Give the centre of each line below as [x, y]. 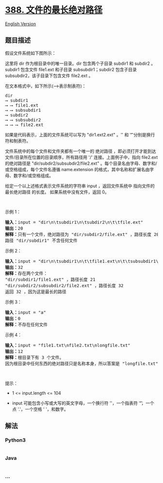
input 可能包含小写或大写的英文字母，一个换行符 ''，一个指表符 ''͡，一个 [83, 403]
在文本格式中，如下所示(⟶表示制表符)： [46, 86]
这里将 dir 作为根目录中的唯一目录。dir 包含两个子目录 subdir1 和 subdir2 [78, 63]
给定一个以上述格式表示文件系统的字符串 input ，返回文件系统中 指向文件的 [80, 186]
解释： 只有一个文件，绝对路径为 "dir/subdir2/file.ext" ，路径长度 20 [82, 234]
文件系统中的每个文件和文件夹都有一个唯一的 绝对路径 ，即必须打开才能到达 [81, 151]
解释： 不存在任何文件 [26, 324]
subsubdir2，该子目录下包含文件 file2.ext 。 [49, 76]
